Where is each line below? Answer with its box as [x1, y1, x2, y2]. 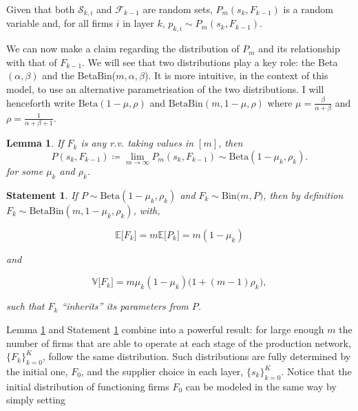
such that [6, 299, 45, 313]
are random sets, [143, 2, 213, 16]
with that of [6, 54, 57, 69]
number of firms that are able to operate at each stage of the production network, [6, 335, 351, 350]
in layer [123, 16, 154, 30]
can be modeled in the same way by [185, 379, 337, 393]
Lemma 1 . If [6, 136, 64, 150]
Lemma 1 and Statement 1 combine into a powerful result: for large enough [6, 322, 324, 337]
